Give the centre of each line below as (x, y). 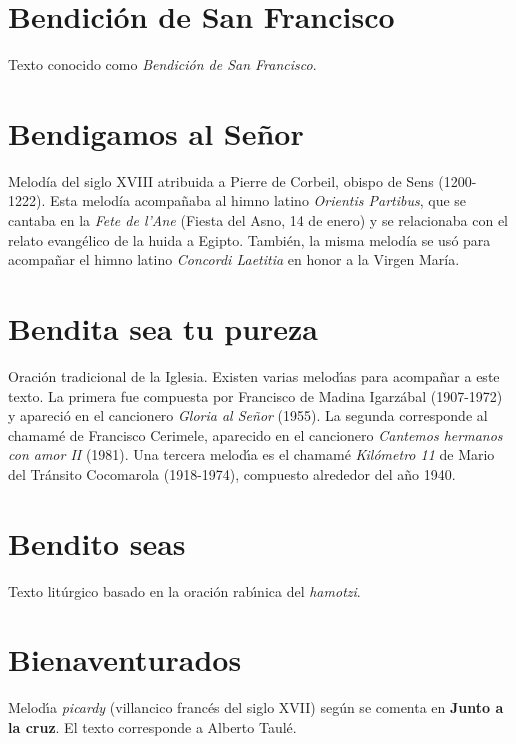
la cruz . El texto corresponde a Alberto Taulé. (152, 726)
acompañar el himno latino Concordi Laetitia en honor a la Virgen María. (234, 259)
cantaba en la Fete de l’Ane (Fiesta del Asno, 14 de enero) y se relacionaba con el (258, 220)
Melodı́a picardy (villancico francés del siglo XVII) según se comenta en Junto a (256, 707)
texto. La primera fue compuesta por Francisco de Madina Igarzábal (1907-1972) (255, 395)
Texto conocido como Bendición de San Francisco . (162, 64)
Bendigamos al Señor (156, 132)
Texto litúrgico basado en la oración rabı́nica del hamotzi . (184, 590)
